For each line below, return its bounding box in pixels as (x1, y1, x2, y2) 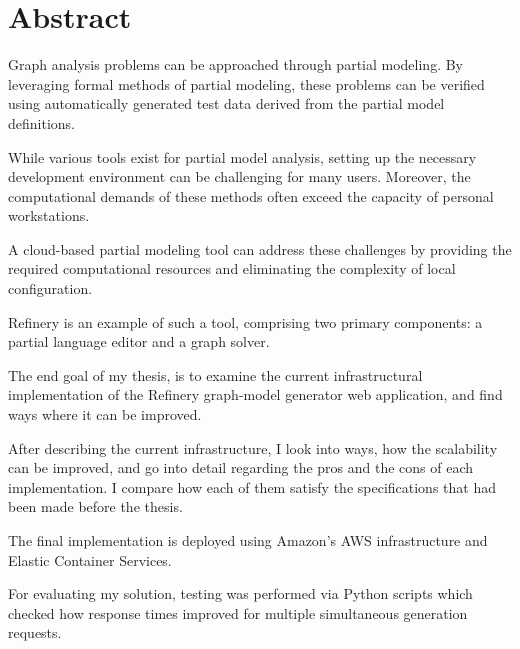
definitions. (8, 112, 75, 133)
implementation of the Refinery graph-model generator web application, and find (8, 384, 503, 405)
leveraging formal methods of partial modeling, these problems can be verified (8, 73, 485, 94)
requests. (8, 622, 62, 643)
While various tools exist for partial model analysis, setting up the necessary (8, 146, 477, 167)
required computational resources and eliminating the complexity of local (8, 258, 456, 279)
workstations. (8, 205, 90, 226)
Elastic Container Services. (8, 549, 172, 570)
